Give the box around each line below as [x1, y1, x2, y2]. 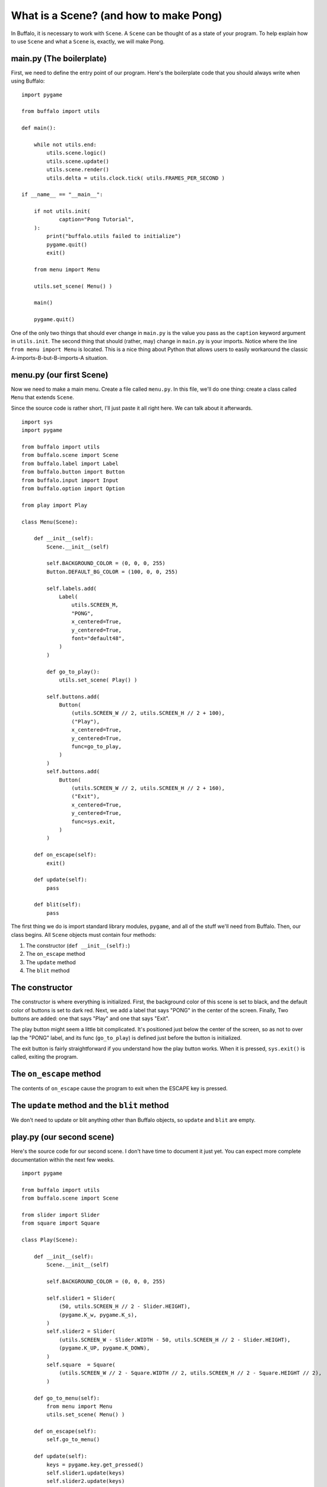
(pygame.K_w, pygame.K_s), [59, 1312, 138, 1318]
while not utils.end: [33, 141, 97, 148]
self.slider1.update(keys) [46, 1470, 125, 1476]
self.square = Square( [46, 1361, 116, 1368]
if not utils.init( [33, 208, 91, 215]
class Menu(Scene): [21, 518, 78, 525]
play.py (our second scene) [11, 1132, 115, 1142]
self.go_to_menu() [46, 1436, 100, 1443]
